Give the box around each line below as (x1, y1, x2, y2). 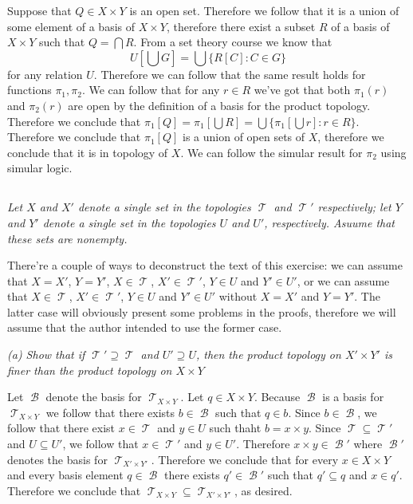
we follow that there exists (45, 404, 175, 420)
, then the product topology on (195, 346, 341, 363)
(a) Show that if (7, 346, 85, 363)
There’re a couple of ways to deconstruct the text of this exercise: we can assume (7, 257, 403, 274)
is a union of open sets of (183, 128, 305, 145)
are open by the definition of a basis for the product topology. (68, 96, 371, 113)
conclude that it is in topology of (7, 144, 168, 160)
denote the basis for (45, 388, 142, 405)
